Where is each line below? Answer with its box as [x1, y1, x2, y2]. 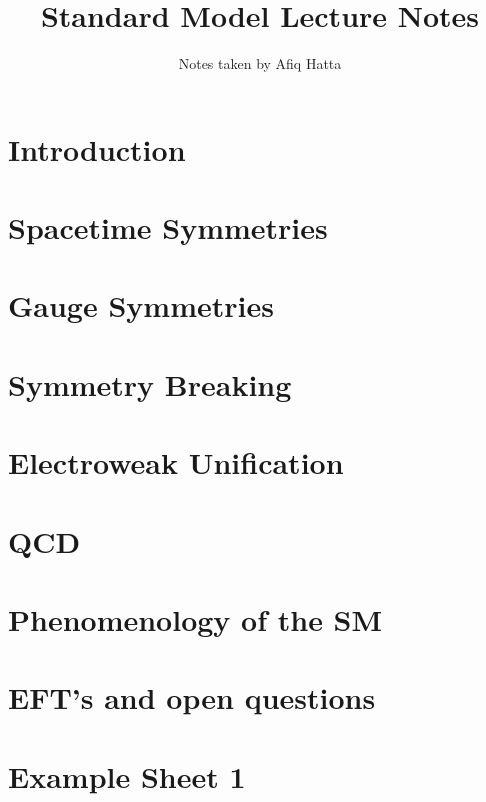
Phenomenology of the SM [8, 598, 383, 639]
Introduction [8, 128, 186, 169]
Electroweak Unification [8, 442, 344, 483]
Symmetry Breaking [8, 363, 292, 404]
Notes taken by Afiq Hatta [178, 53, 342, 74]
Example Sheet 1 [8, 755, 246, 796]
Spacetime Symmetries [8, 207, 328, 248]
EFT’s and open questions [8, 677, 376, 718]
